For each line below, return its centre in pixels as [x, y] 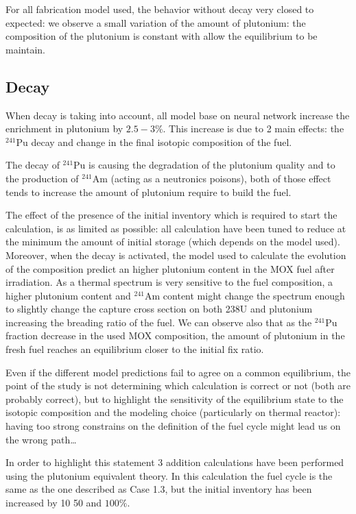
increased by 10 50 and [54, 503]
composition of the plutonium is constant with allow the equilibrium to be [162, 36]
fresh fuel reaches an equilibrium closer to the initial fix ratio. [135, 349]
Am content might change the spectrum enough [245, 295]
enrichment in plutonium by [64, 128]
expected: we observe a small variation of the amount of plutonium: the [156, 22]
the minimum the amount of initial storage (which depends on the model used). [173, 242]
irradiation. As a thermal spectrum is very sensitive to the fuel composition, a [169, 282]
